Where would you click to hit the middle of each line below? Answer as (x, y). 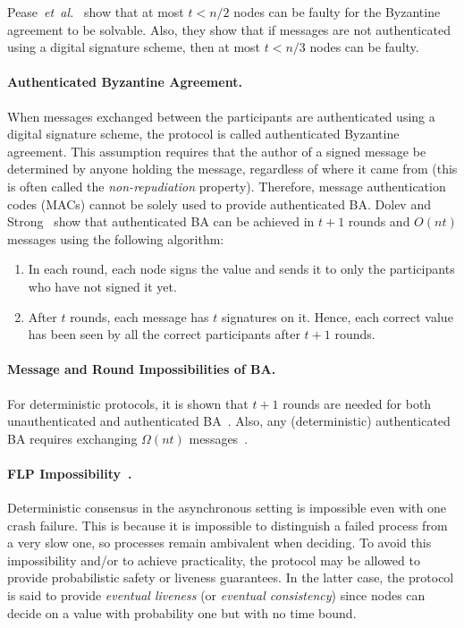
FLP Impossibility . (70, 473)
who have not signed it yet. (102, 286)
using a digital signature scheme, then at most (134, 47)
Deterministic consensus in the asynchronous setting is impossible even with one (227, 508)
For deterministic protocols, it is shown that (128, 403)
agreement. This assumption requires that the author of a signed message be (217, 151)
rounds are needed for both (357, 403)
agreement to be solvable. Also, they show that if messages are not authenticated (229, 29)
